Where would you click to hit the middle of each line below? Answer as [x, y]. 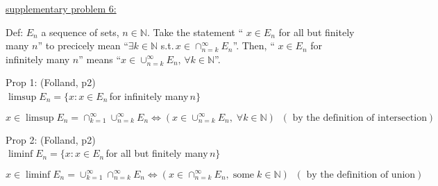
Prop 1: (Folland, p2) [51, 82]
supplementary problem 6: [61, 8]
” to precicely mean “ [83, 45]
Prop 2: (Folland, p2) [51, 139]
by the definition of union [361, 175]
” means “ [100, 59]
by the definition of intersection [360, 118]
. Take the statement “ [195, 32]
